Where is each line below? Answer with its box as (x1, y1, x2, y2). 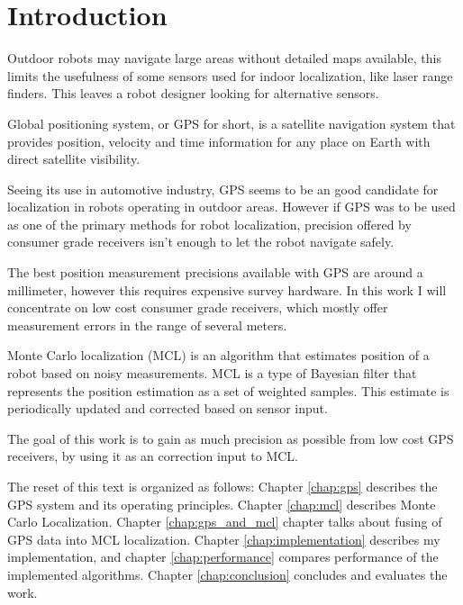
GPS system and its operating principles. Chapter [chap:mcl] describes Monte (7, 494, 436, 513)
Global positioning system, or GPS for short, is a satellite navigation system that (7, 113, 456, 132)
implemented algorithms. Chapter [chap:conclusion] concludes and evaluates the (7, 564, 448, 583)
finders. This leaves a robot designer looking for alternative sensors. (7, 84, 379, 103)
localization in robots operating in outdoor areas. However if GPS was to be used (7, 197, 456, 216)
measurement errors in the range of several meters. (7, 315, 287, 334)
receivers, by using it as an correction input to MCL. (7, 447, 298, 465)
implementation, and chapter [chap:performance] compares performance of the (7, 547, 439, 566)
